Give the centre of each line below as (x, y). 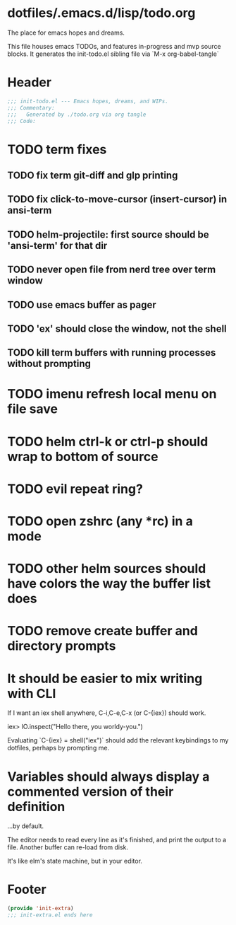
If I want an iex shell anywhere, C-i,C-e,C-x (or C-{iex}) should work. (107, 713)
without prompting (49, 364)
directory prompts (62, 646)
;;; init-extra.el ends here (50, 915)
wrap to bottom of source (83, 456)
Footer (27, 890)
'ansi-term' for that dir (57, 245)
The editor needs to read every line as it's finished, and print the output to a (117, 840)
